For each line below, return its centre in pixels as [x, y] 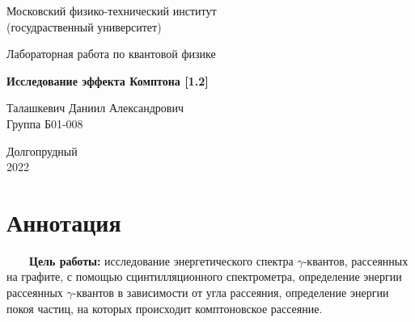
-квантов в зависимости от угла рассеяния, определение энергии [231, 293]
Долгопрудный [42, 151]
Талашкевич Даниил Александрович [95, 108]
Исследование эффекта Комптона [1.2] [108, 80]
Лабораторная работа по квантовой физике [111, 54]
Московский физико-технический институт [112, 10]
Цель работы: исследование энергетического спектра [161, 260]
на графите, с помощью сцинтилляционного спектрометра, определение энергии [204, 276]
